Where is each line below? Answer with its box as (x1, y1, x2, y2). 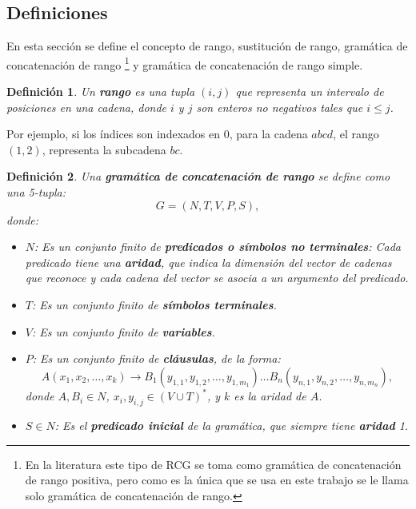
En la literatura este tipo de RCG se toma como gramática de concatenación (25, 455, 402, 472)
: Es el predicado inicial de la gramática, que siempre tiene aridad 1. (54, 417, 409, 434)
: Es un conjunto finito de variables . (31, 323, 215, 340)
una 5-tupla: (6, 184, 66, 201)
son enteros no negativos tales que (196, 98, 363, 115)
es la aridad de (234, 388, 306, 404)
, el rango (333, 125, 379, 142)
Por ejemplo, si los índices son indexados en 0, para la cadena (6, 125, 308, 142)
